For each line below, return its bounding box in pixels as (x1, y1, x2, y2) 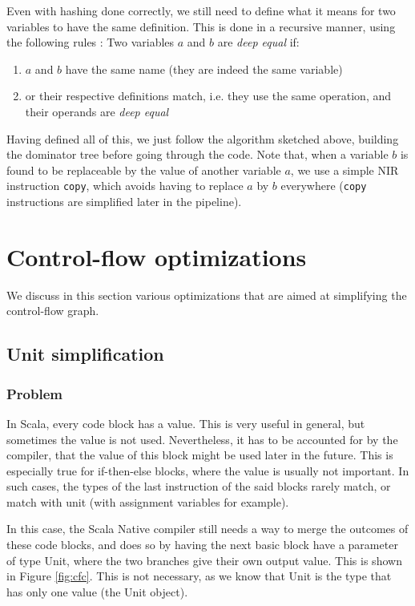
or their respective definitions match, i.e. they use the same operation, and (25, 87, 392, 104)
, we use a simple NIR (290, 161, 399, 178)
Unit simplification (6, 341, 164, 366)
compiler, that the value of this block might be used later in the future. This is (6, 446, 393, 463)
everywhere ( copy (280, 177, 367, 194)
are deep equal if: (217, 34, 300, 50)
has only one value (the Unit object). (6, 583, 188, 600)
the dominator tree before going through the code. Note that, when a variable (6, 146, 389, 163)
